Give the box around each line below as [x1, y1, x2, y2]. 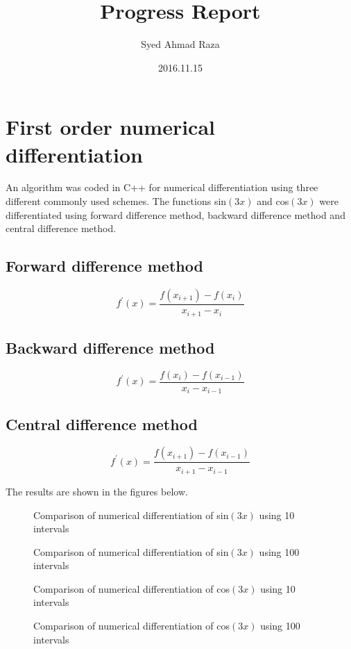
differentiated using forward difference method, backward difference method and [6, 207, 345, 222]
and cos [257, 194, 289, 208]
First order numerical [6, 113, 216, 141]
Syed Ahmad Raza [141, 37, 220, 51]
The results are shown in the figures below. [6, 484, 188, 498]
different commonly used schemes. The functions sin [6, 194, 227, 208]
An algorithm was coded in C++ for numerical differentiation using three [6, 180, 318, 195]
